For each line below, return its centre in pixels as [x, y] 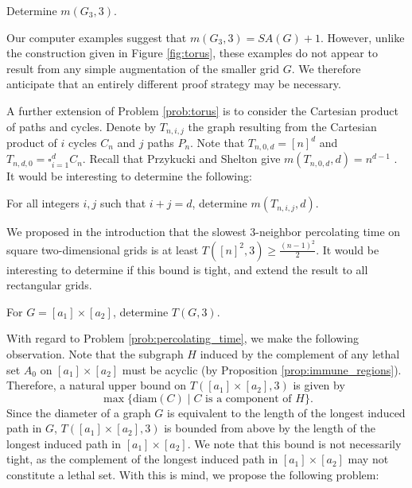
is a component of [249, 399]
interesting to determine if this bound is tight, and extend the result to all [187, 269]
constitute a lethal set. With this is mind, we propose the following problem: [193, 475]
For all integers [43, 203]
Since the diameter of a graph [79, 412]
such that [123, 203]
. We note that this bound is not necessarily [294, 443]
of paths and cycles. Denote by [82, 126]
